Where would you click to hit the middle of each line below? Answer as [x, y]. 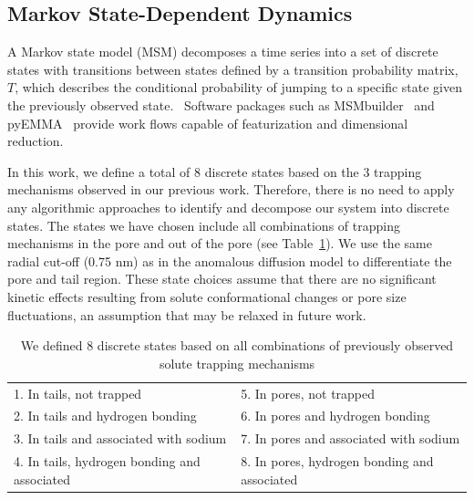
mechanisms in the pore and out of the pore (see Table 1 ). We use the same [220, 243]
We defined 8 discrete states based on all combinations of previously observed [237, 345]
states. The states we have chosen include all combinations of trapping [204, 225]
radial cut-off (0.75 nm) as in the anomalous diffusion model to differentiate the [230, 260]
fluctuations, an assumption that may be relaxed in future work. [187, 314]
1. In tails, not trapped [78, 393]
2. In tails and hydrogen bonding [105, 416]
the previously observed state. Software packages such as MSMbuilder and [221, 104]
